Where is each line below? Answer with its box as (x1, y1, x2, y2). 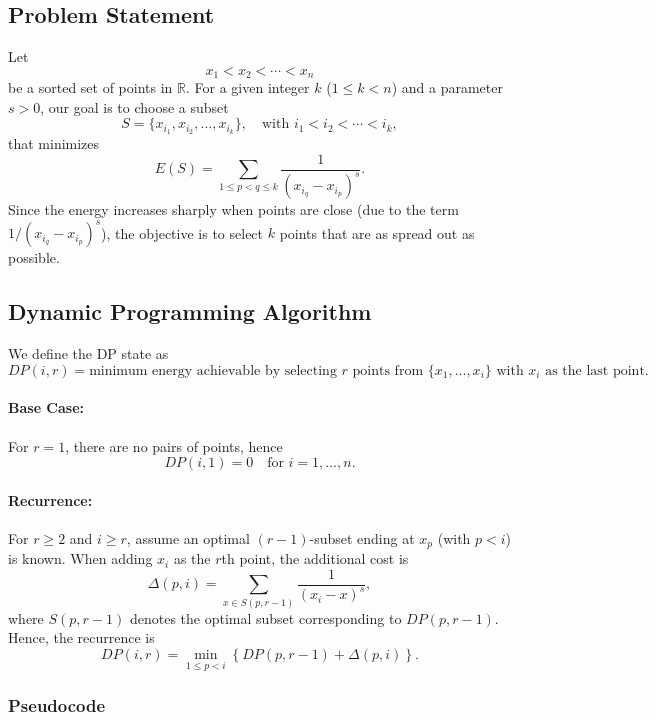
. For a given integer (186, 77, 310, 98)
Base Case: (8, 397, 85, 418)
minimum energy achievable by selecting (89, 363, 337, 378)
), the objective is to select (101, 222, 264, 243)
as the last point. (545, 363, 649, 378)
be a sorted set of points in (8, 77, 173, 98)
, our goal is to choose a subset (40, 96, 229, 117)
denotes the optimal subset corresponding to (129, 607, 402, 628)
